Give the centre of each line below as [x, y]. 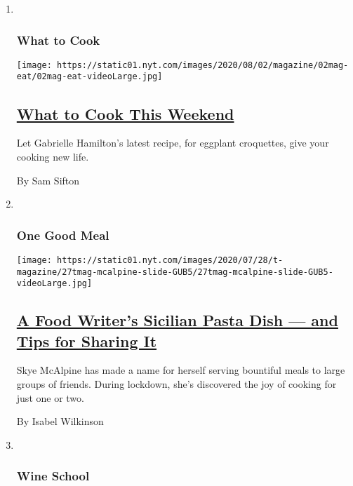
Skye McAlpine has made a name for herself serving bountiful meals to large [181, 370]
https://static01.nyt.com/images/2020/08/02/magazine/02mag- [203, 65]
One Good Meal [63, 235]
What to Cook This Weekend [125, 113]
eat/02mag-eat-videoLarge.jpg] [89, 77]
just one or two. [50, 397]
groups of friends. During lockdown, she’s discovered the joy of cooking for [176, 384]
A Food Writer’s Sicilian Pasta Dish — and [177, 320]
